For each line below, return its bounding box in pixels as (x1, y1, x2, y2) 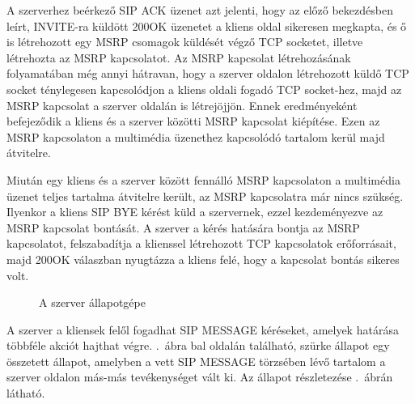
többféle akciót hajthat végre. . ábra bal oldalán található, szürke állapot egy (6, 337, 390, 354)
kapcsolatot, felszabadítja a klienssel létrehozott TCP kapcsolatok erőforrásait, (6, 235, 396, 252)
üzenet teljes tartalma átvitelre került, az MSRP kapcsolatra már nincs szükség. (6, 187, 404, 204)
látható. (6, 385, 45, 402)
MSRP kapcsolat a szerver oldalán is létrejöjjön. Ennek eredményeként (6, 96, 358, 113)
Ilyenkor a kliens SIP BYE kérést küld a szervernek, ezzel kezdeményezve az (6, 203, 383, 220)
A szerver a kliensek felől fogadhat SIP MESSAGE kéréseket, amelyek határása (6, 321, 399, 338)
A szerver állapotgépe (39, 294, 146, 311)
